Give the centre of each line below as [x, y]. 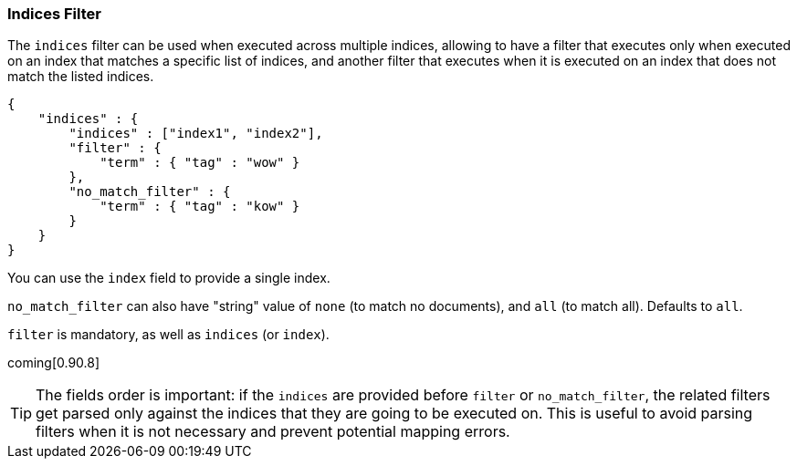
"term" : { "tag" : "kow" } [200, 207]
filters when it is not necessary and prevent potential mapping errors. [273, 432]
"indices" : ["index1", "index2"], [196, 134]
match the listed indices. [81, 77]
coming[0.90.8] [54, 363]
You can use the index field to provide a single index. [169, 278]
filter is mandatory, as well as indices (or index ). [168, 335]
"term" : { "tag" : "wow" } [200, 163]
